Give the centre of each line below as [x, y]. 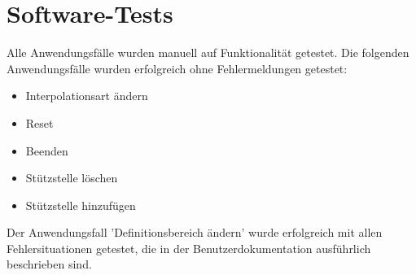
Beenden [47, 150]
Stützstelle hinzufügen [81, 205]
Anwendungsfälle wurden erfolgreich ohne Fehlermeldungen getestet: [177, 68]
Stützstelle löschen [72, 178]
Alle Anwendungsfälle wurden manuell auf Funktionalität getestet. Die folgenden [208, 52]
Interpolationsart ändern [87, 96]
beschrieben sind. [49, 264]
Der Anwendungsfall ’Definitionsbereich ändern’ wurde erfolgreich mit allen [195, 232]
